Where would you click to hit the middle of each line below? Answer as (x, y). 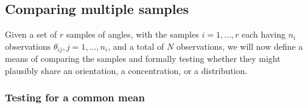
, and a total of (136, 46)
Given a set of (31, 34)
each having (264, 34)
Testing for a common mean (75, 97)
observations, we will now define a (240, 46)
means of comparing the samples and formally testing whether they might (143, 59)
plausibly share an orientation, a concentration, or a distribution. (126, 70)
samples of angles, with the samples (132, 34)
